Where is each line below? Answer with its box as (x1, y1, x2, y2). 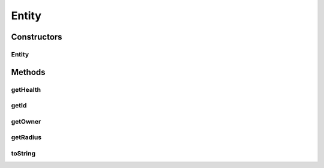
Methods (11, 67, 46, 77)
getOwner (11, 117, 41, 125)
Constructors (11, 32, 62, 42)
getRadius (11, 133, 42, 142)
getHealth (11, 85, 41, 94)
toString (11, 149, 36, 157)
